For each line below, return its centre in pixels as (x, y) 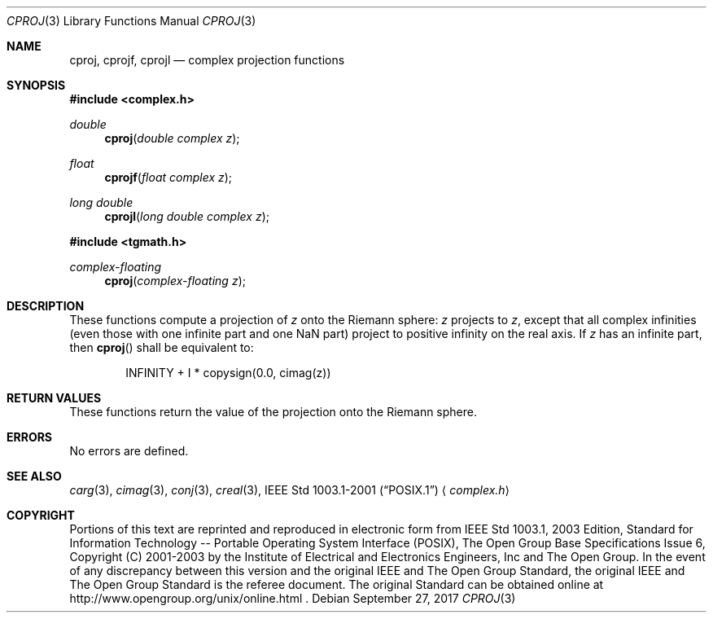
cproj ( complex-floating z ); (175, 281)
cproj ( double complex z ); (172, 138)
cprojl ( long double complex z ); (187, 216)
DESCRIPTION (46, 306)
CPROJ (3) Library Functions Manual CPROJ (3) (131, 21)
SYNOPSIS (36, 85)
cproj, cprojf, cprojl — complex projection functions (207, 60)
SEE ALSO (34, 476)
